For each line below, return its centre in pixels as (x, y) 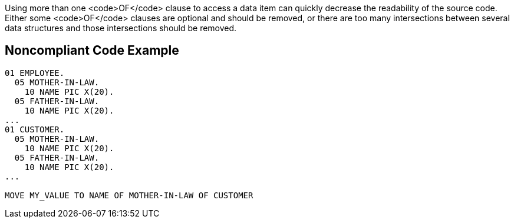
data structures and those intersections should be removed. (121, 28)
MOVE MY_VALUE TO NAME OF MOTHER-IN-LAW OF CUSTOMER (129, 195)
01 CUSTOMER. (35, 129)
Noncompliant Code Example (92, 51)
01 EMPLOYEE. (35, 73)
